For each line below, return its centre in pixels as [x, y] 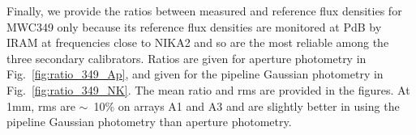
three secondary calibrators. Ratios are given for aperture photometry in [187, 58]
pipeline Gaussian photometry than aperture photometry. [149, 122]
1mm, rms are [41, 105]
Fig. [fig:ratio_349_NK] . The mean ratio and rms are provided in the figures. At [208, 89]
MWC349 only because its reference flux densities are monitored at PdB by [194, 26]
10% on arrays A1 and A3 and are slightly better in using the [247, 105]
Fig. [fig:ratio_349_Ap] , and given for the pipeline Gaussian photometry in [195, 74]
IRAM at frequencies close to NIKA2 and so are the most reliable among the [198, 42]
